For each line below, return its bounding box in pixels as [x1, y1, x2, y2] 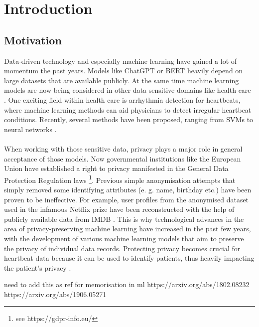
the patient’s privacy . [4, 262, 71, 273]
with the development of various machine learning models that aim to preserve [4, 233, 244, 243]
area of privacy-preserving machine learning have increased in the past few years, [4, 223, 251, 234]
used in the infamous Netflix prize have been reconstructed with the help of [4, 204, 235, 214]
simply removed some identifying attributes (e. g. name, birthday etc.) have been [4, 184, 252, 194]
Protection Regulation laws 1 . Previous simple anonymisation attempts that [4, 173, 236, 185]
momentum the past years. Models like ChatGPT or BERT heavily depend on [4, 65, 243, 76]
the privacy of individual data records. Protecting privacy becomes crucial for [4, 243, 241, 253]
